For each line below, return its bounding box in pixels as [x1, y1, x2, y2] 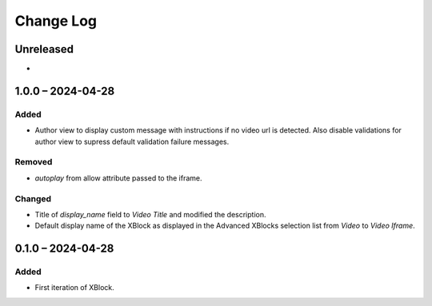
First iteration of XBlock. [34, 283, 115, 292]
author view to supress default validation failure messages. [34, 137, 230, 146]
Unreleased [14, 42, 74, 56]
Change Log [14, 12, 98, 30]
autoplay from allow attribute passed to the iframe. [34, 173, 203, 183]
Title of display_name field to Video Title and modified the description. [34, 209, 267, 219]
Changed [14, 193, 52, 204]
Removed [14, 157, 53, 168]
